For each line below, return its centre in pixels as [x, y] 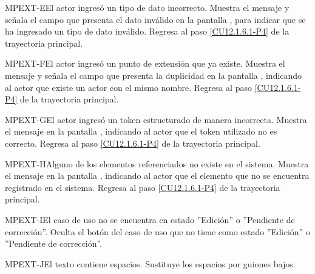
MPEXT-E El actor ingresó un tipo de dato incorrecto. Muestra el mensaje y [147, 7]
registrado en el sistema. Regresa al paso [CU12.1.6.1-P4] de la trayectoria [143, 187]
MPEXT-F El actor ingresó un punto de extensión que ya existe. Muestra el [145, 63]
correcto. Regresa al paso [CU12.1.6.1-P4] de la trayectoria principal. [133, 143]
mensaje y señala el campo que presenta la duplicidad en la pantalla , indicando [154, 75]
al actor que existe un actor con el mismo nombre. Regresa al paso [128, 87]
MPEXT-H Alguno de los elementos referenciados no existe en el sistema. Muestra [157, 163]
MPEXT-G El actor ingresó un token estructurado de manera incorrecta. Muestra [156, 119]
